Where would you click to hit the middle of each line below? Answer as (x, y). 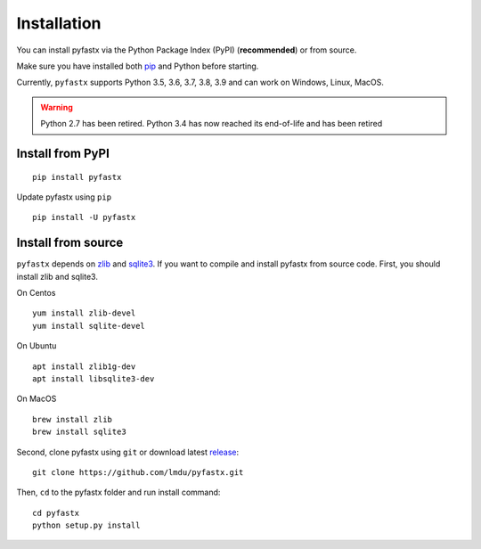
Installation (59, 23)
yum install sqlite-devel (89, 326)
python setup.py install (86, 525)
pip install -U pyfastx (84, 217)
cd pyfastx (56, 513)
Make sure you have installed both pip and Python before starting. (138, 66)
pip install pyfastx (77, 177)
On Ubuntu (37, 346)
